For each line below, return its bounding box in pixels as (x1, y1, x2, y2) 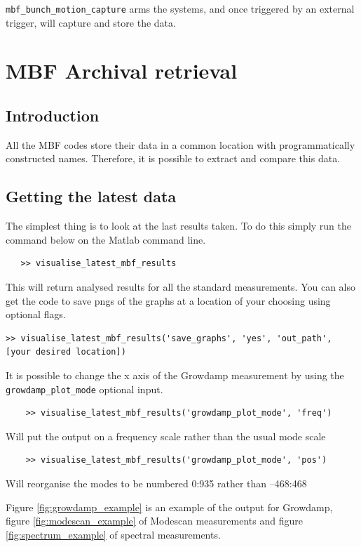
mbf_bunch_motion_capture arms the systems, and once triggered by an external (6, 1, 355, 15)
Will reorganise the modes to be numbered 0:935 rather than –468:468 (6, 476, 307, 490)
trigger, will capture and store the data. (6, 15, 176, 29)
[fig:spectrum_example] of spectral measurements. (6, 527, 221, 541)
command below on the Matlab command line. (6, 232, 206, 246)
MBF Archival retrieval (6, 56, 238, 85)
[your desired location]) (6, 347, 126, 357)
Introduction (6, 105, 100, 126)
